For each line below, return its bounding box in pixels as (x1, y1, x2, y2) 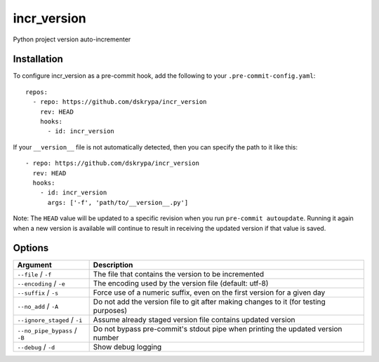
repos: (25, 88, 48, 96)
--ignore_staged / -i (17, 315, 83, 325)
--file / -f (17, 269, 52, 279)
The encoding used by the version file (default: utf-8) (93, 279, 269, 288)
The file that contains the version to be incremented (93, 269, 265, 279)
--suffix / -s (17, 288, 59, 297)
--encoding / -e (17, 279, 66, 288)
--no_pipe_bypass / (17, 325, 77, 335)
